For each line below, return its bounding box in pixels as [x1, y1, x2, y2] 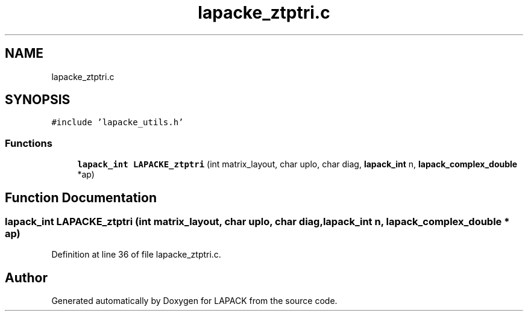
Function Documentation [5, 190, 157, 205]
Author [5, 270, 48, 285]
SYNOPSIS [5, 92, 71, 108]
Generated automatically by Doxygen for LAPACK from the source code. [51, 296, 338, 306]
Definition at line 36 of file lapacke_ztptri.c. [51, 249, 221, 260]
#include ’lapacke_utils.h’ [51, 117, 184, 128]
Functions [5, 137, 52, 149]
